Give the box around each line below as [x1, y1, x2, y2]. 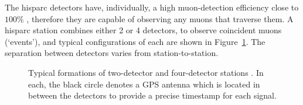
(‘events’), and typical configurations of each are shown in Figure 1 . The [5, 35, 265, 47]
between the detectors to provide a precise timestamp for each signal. [28, 89, 277, 101]
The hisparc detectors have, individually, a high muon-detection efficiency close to [5, 1, 299, 13]
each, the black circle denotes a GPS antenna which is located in [28, 78, 260, 90]
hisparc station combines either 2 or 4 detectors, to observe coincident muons [5, 24, 282, 36]
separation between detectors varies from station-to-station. [5, 47, 219, 59]
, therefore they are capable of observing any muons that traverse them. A [26, 12, 294, 24]
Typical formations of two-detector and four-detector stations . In [28, 66, 264, 78]
